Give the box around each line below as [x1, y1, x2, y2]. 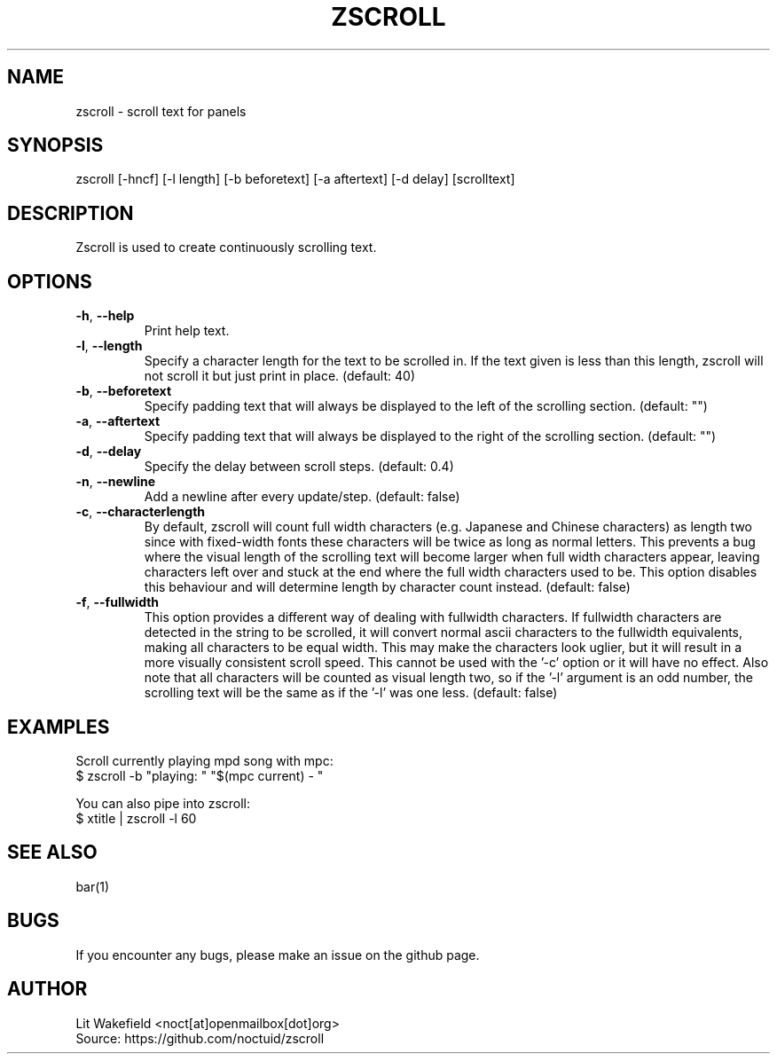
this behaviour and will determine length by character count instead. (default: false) [144, 579, 631, 595]
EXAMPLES [7, 715, 110, 738]
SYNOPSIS [7, 134, 104, 157]
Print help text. [144, 323, 230, 339]
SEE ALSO [7, 841, 98, 864]
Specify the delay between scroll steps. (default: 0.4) [144, 459, 454, 475]
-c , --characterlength [75, 504, 206, 520]
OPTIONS [7, 270, 92, 293]
